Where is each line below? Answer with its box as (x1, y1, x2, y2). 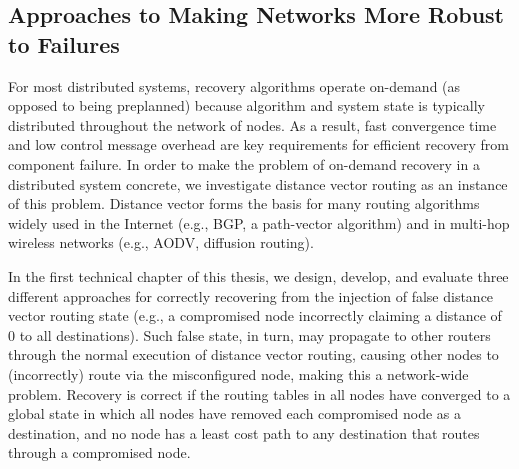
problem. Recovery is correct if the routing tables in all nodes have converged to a (8, 383, 511, 404)
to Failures (8, 28, 120, 59)
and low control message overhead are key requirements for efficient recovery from (8, 134, 510, 155)
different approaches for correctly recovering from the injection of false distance (8, 285, 494, 306)
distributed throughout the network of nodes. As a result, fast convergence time (8, 114, 497, 135)
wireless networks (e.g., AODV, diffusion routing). (8, 232, 314, 253)
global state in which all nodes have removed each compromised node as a (8, 403, 461, 424)
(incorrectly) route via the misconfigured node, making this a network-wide (8, 363, 469, 384)
